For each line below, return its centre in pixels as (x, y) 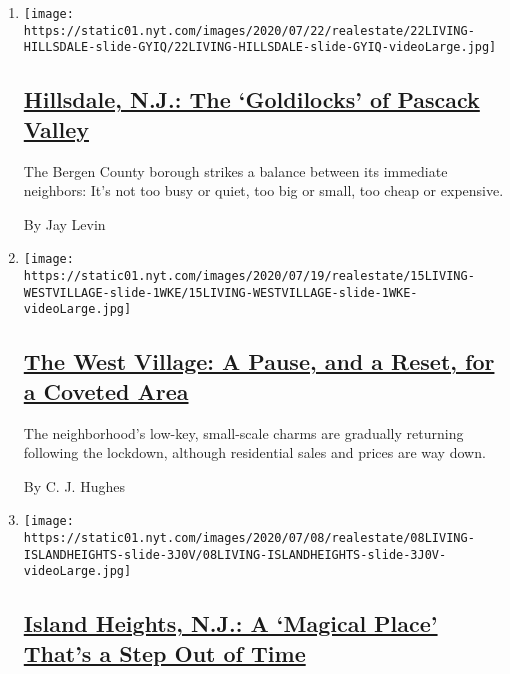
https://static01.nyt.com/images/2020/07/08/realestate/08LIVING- (249, 538)
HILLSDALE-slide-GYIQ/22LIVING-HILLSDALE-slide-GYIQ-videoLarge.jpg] (260, 47)
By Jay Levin (64, 223)
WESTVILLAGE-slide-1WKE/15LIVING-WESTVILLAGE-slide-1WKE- (220, 292)
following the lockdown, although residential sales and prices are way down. (254, 452)
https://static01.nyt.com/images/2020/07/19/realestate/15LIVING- (249, 276)
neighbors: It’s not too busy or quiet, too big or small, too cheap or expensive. (263, 190)
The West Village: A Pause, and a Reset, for (259, 361)
